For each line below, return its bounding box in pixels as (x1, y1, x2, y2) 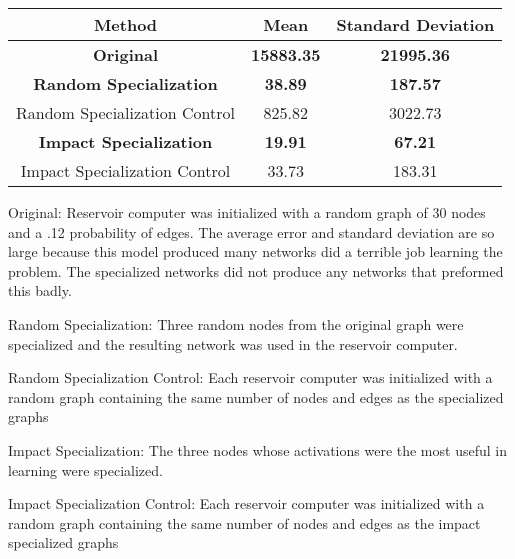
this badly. (8, 280, 72, 301)
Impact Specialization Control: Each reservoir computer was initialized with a (8, 493, 485, 514)
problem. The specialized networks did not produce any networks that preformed (8, 260, 504, 281)
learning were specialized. (8, 459, 163, 480)
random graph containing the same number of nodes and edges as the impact (8, 512, 481, 533)
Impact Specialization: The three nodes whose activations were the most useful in (8, 439, 507, 460)
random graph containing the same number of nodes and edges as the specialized (8, 386, 504, 407)
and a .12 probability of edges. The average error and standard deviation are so (8, 221, 495, 242)
